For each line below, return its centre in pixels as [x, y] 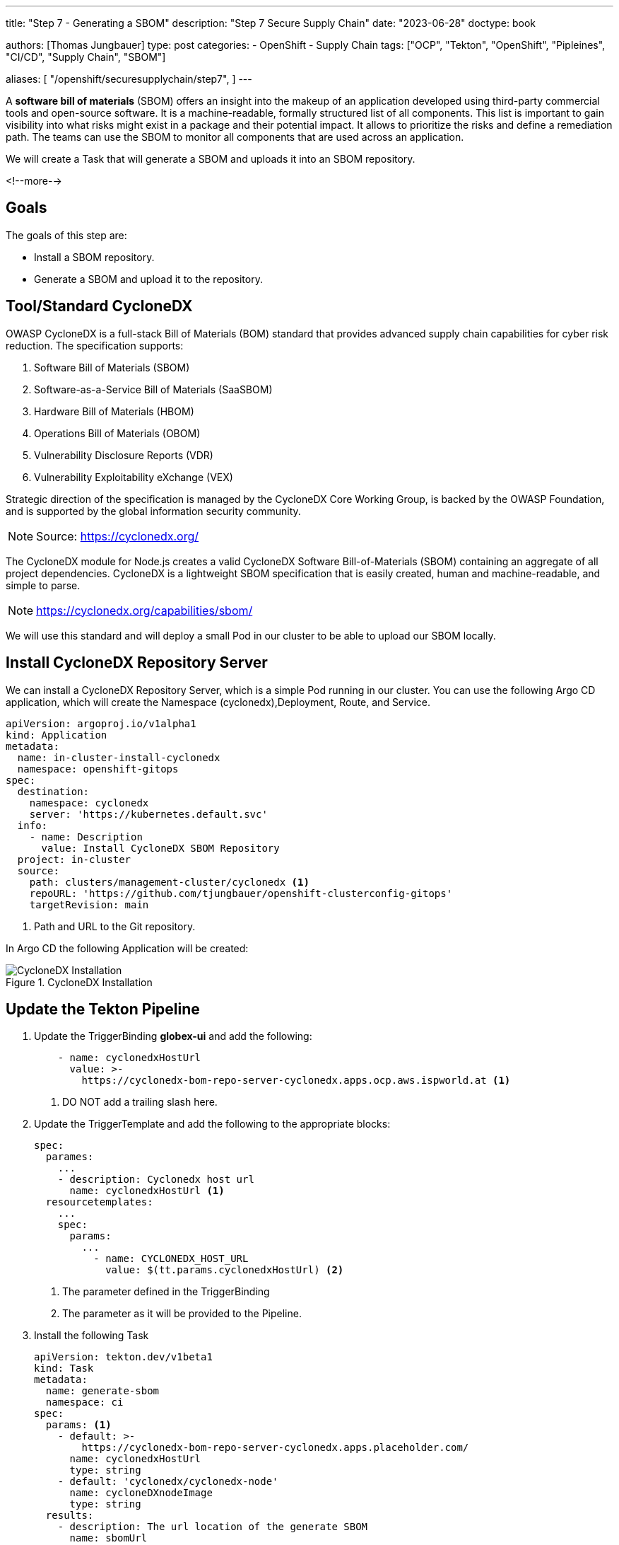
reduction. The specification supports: [95, 345]
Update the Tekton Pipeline [103, 1009]
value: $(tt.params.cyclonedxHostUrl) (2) [225, 1270]
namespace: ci [84, 1402]
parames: [70, 1157]
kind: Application [57, 735]
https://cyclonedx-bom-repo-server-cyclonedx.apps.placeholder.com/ [275, 1448]
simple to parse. [43, 585]
